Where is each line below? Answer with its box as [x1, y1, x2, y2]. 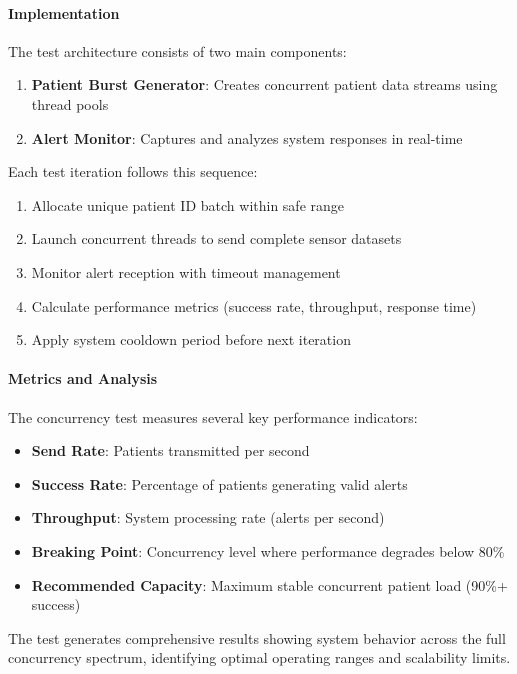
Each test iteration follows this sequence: [8, 161, 258, 182]
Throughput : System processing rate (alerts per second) [31, 507, 385, 528]
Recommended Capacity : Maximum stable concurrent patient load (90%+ [31, 574, 508, 595]
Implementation [8, 2, 120, 23]
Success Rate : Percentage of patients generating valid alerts [31, 473, 408, 494]
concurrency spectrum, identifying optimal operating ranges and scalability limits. [8, 647, 511, 668]
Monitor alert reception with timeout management [31, 261, 341, 282]
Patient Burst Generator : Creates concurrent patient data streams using [31, 74, 498, 95]
